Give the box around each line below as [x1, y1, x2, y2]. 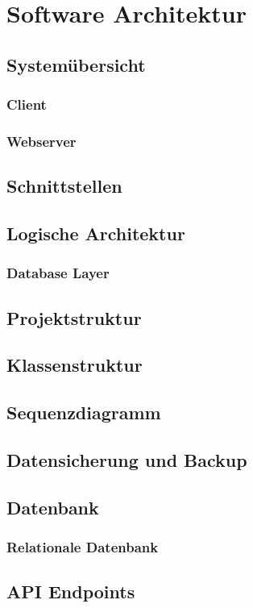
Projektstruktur [6, 305, 142, 330]
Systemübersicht [6, 52, 146, 77]
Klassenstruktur [6, 352, 143, 377]
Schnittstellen [6, 173, 122, 198]
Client [6, 94, 47, 115]
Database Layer [6, 263, 110, 283]
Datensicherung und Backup [6, 447, 247, 472]
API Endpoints [6, 579, 135, 604]
